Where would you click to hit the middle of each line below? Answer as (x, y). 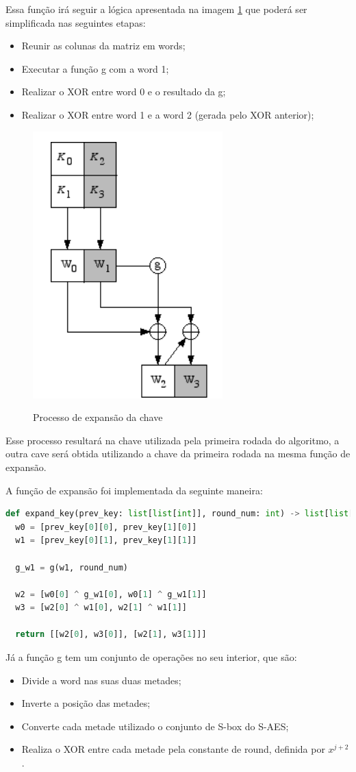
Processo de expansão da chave (98, 417)
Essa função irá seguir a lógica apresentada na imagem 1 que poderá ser (156, 9)
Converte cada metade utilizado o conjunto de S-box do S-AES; (155, 726)
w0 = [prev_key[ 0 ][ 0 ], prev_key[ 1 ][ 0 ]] (106, 527)
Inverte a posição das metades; (86, 703)
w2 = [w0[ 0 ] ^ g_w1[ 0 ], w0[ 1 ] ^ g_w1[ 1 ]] (111, 594)
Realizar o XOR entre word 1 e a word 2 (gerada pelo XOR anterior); (168, 114)
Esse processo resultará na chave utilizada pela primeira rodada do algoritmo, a (173, 440)
